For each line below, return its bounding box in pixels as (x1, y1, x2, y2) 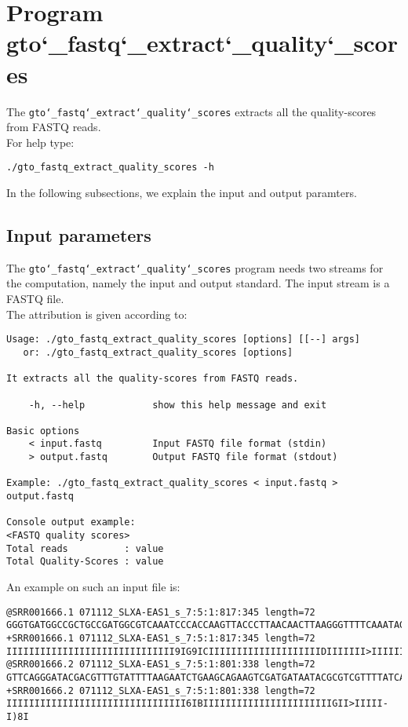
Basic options (6, 425, 80, 437)
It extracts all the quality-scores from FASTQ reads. (6, 373, 299, 385)
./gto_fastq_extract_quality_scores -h (6, 162, 214, 174)
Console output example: (6, 517, 136, 528)
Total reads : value (6, 543, 164, 554)
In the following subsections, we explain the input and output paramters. (6, 184, 357, 200)
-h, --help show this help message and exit (28, 399, 327, 411)
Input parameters (6, 222, 151, 247)
